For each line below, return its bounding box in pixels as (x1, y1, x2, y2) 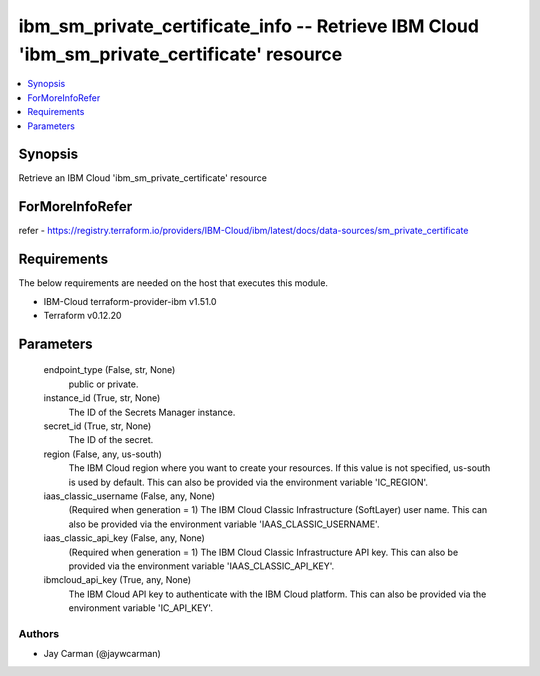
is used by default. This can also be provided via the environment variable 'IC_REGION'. (68, 476, 429, 488)
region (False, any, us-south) (43, 448, 162, 460)
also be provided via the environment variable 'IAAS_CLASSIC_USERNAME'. (68, 518, 380, 530)
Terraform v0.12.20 (43, 310, 122, 322)
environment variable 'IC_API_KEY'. (68, 602, 214, 614)
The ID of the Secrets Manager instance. (68, 406, 236, 418)
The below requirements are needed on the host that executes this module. (18, 277, 329, 289)
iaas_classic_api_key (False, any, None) (43, 532, 205, 544)
